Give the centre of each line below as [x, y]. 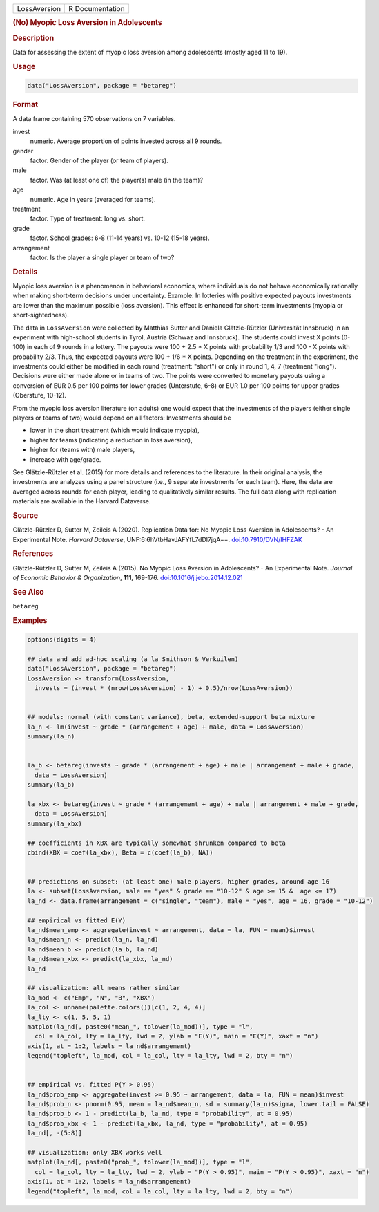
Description [33, 38]
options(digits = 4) [62, 640]
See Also [28, 592]
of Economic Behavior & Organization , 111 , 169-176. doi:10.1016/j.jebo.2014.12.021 [128, 578]
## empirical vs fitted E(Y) [77, 920]
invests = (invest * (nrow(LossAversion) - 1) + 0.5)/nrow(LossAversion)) [164, 688]
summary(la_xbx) [55, 823]
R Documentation [97, 9]
